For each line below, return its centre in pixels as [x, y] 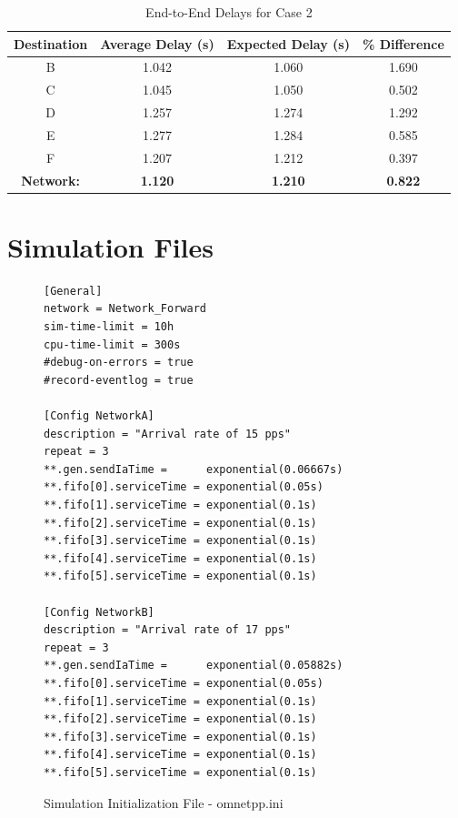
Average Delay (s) [157, 43]
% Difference [403, 43]
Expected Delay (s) [288, 43]
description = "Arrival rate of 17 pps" [168, 630]
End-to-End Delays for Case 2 [229, 12]
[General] [73, 291]
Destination [51, 43]
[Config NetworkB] [99, 612]
